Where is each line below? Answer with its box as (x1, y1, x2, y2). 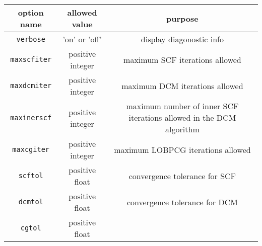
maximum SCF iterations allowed (123, 53, 241, 65)
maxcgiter (12, 145, 50, 153)
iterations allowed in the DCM (128, 112, 236, 123)
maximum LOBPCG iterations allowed (114, 143, 251, 155)
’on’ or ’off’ (62, 33, 102, 45)
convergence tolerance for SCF (128, 170, 236, 182)
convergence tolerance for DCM (126, 196, 238, 208)
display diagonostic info (141, 33, 224, 45)
